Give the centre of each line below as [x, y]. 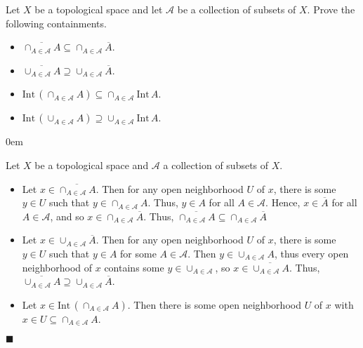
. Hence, [283, 202]
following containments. [56, 23]
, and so [67, 216]
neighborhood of [57, 267]
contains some [134, 267]
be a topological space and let [99, 9]
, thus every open [311, 253]
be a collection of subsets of [237, 9]
